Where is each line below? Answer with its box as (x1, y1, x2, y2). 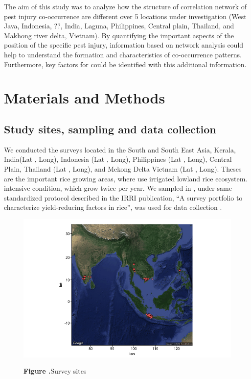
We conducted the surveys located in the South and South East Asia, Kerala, (4, 144, 236, 154)
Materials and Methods (4, 88, 165, 108)
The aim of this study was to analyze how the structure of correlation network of (4, 1, 247, 11)
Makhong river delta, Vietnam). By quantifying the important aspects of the (4, 30, 234, 40)
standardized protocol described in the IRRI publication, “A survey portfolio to (4, 192, 243, 202)
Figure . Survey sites (23, 366, 87, 376)
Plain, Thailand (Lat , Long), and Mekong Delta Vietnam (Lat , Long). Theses (4, 163, 242, 174)
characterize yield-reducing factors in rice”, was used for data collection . (4, 202, 222, 212)
